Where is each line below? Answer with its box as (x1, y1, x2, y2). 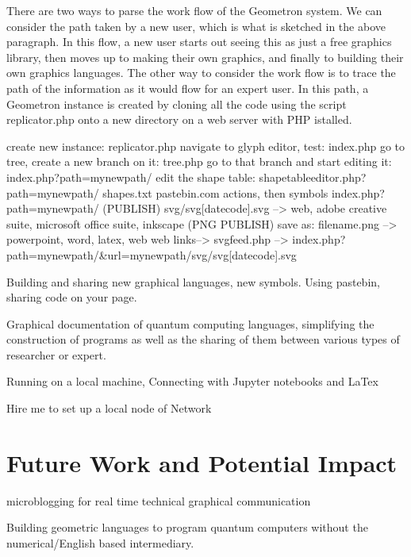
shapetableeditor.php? (259, 168, 367, 185)
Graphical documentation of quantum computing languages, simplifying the (6, 315, 375, 332)
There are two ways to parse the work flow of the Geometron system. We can (6, 2, 382, 18)
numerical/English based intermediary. (6, 534, 194, 551)
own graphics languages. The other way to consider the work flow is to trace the (6, 64, 396, 81)
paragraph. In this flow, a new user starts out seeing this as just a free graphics (6, 33, 392, 50)
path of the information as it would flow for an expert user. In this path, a (6, 79, 369, 96)
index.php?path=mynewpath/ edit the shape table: (6, 168, 255, 185)
